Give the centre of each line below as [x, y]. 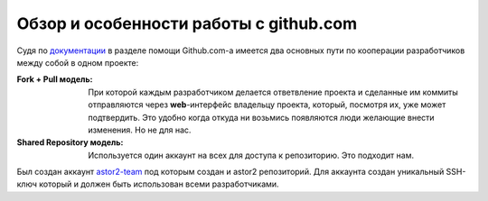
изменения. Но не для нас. [140, 130]
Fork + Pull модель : [55, 79]
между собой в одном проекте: [78, 62]
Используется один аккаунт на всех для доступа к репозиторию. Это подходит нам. [251, 155]
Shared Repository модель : [70, 142]
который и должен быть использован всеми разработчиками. [159, 184]
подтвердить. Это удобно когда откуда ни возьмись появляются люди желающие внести [261, 117]
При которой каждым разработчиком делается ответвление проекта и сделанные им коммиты [273, 92]
